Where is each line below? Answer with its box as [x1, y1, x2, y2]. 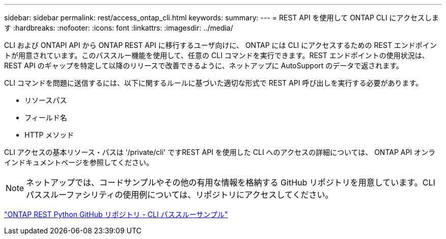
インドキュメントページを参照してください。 [4, 158, 153, 167]
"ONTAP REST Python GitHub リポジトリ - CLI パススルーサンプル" [4, 210, 228, 219]
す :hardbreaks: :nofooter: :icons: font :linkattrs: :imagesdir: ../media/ [4, 23, 233, 32]
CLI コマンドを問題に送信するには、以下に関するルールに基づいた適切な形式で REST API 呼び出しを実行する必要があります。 [4, 78, 423, 87]
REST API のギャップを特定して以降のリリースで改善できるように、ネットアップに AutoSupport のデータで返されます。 [4, 61, 403, 70]
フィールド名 [24, 113, 67, 122]
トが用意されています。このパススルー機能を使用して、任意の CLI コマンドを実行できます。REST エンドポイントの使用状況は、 [4, 51, 429, 60]
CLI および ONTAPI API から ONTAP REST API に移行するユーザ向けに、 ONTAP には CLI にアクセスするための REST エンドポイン [4, 41, 437, 49]
